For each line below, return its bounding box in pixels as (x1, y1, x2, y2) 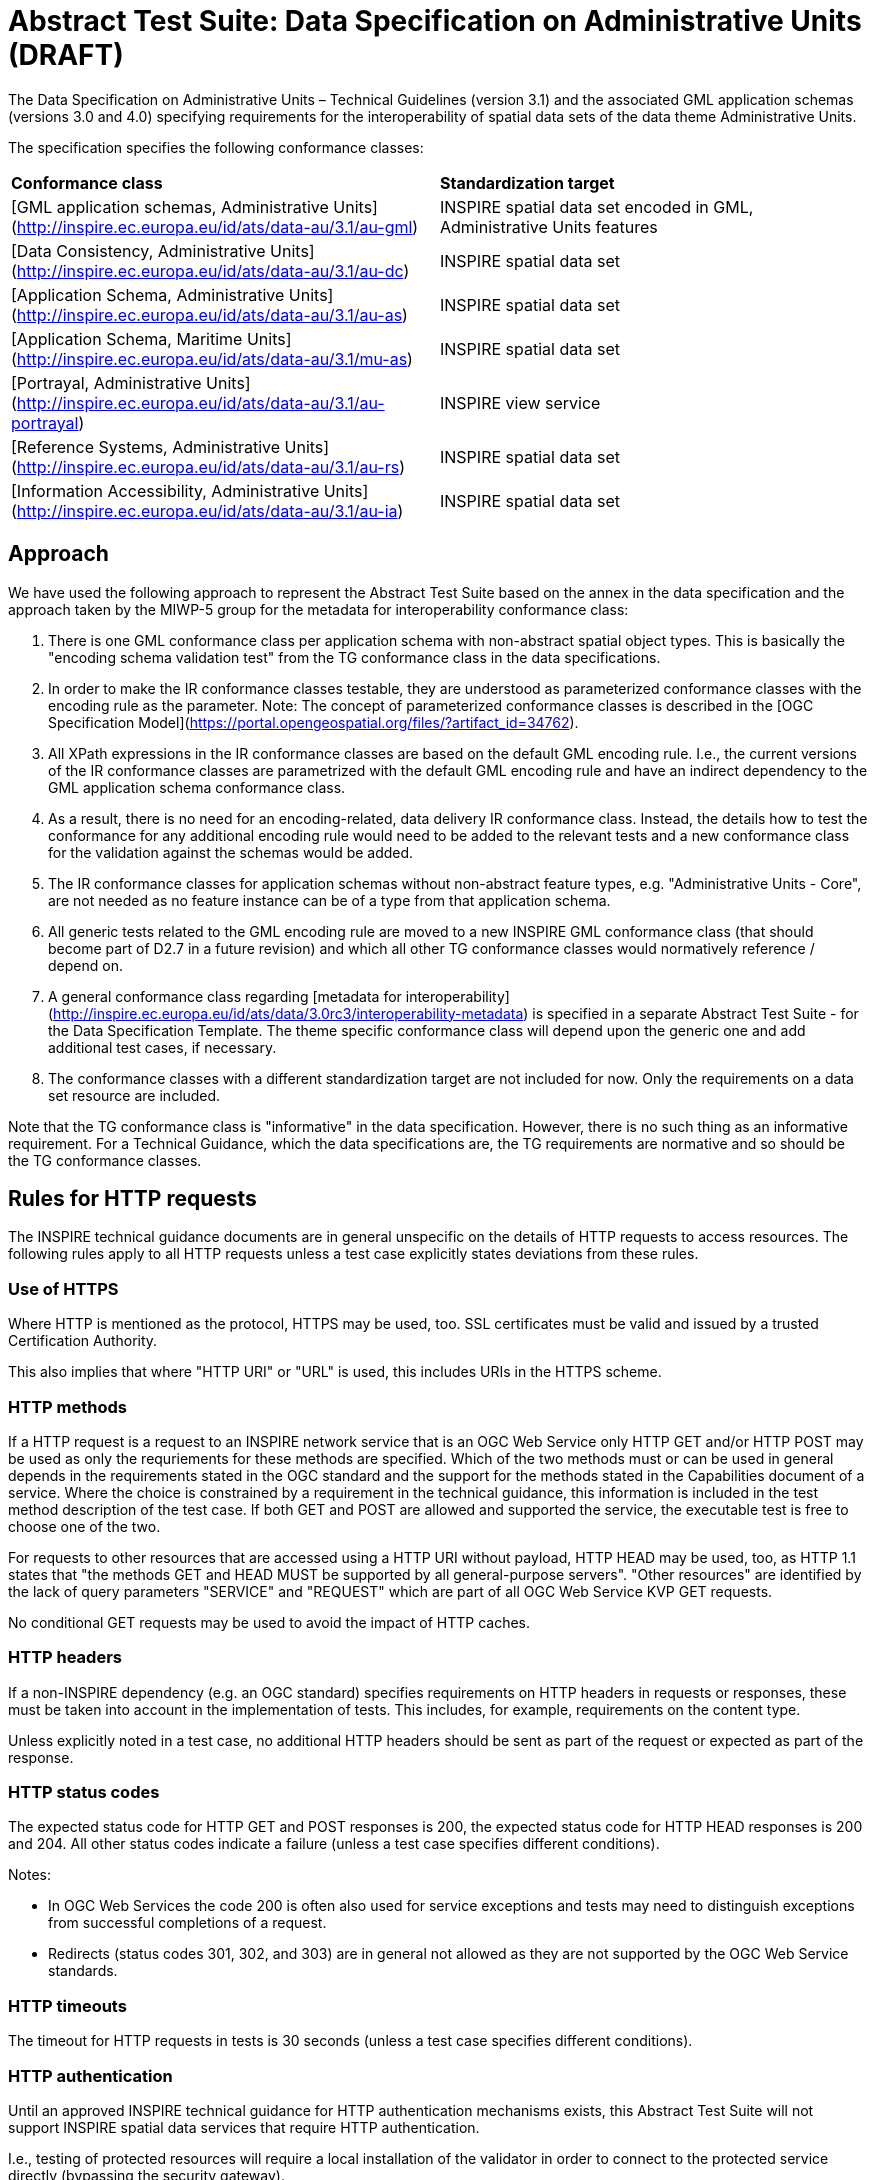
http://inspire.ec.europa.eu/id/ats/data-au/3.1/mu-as (16, 348, 408, 369)
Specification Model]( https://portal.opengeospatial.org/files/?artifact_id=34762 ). (48, 713, 579, 731)
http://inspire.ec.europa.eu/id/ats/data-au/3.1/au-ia (16, 500, 398, 521)
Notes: (8, 1866, 51, 1884)
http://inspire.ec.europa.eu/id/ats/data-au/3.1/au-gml (16, 216, 413, 237)
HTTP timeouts (8, 1995, 127, 2016)
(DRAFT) (8, 38, 124, 72)
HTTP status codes (8, 1782, 160, 1803)
